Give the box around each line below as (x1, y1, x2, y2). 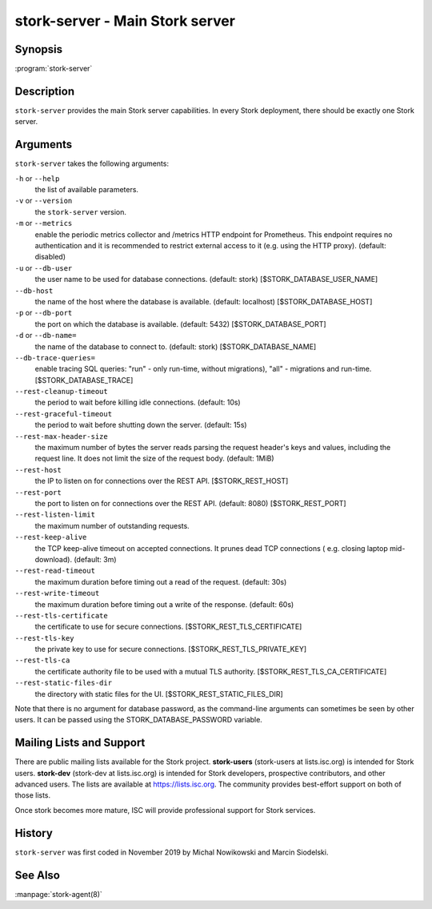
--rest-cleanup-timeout (14, 387, 108, 396)
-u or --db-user (14, 263, 73, 272)
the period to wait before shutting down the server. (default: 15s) (34, 420, 247, 430)
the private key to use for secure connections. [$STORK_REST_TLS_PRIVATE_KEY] (34, 645, 307, 654)
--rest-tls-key (14, 633, 75, 642)
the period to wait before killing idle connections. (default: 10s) (34, 397, 241, 408)
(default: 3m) (73, 554, 117, 564)
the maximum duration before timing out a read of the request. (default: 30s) (34, 577, 287, 586)
